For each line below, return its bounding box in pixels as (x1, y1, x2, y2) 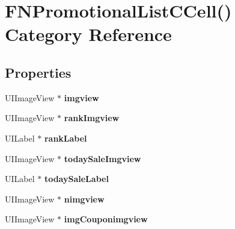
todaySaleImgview (64, 152, 141, 165)
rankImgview (64, 111, 120, 124)
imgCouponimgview (64, 213, 148, 225)
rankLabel (44, 131, 87, 144)
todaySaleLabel (44, 172, 109, 185)
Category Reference (5, 22, 172, 46)
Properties (5, 63, 72, 81)
